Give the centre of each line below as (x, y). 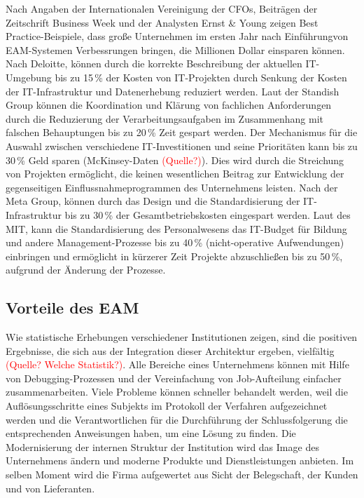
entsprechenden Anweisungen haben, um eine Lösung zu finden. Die (151, 433)
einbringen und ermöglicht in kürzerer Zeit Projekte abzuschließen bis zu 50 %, (174, 256)
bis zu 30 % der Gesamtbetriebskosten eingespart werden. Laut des (208, 214)
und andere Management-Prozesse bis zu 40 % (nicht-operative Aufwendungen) (175, 242)
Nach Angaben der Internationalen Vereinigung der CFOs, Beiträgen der (162, 8)
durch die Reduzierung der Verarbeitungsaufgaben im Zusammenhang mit (165, 118)
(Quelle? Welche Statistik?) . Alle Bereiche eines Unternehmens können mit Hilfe (177, 364)
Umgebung (29, 77)
